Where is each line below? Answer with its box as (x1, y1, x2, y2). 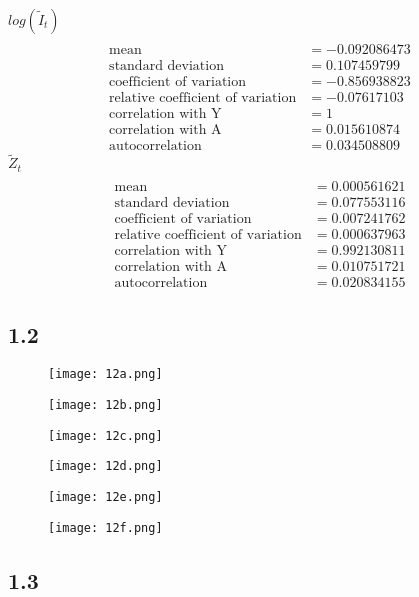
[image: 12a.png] (48, 367, 163, 382)
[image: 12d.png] (48, 459, 163, 474)
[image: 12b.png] (48, 398, 163, 413)
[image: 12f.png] (48, 520, 163, 535)
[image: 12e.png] (48, 490, 163, 504)
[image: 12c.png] (48, 428, 163, 443)
